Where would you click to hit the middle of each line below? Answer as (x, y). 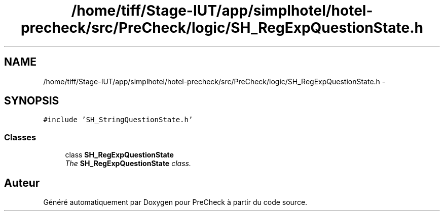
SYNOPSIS (32, 101)
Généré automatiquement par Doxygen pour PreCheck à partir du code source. (175, 202)
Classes (20, 137)
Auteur (22, 183)
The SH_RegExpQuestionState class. (128, 164)
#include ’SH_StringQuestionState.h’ (118, 120)
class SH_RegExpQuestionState (119, 155)
